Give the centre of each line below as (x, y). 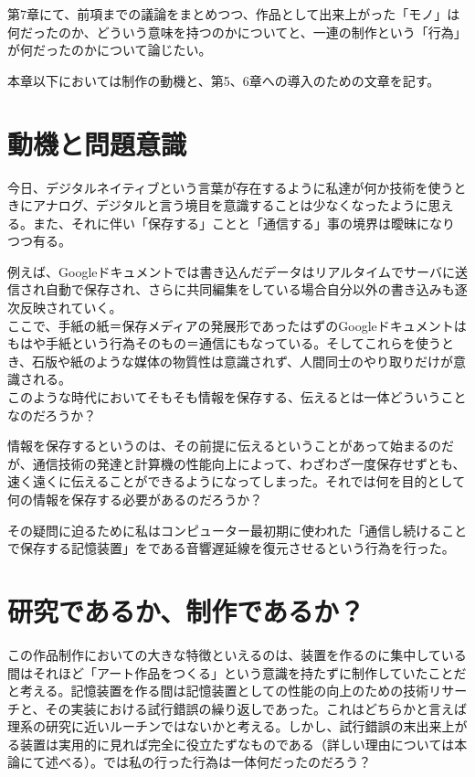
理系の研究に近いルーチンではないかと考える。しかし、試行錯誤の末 (212, 726)
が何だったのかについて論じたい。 (110, 50)
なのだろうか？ (52, 415)
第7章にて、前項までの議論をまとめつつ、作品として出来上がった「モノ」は (234, 14)
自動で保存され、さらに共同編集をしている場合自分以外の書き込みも (250, 289)
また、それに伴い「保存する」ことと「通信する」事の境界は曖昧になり (243, 223)
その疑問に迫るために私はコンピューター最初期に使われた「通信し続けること (237, 530)
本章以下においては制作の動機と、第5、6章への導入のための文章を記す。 (224, 80)
